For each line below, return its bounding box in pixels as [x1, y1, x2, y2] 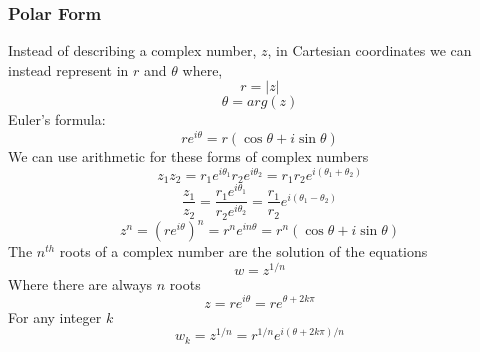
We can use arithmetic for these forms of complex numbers [8, 146, 369, 167]
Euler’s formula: [8, 109, 106, 130]
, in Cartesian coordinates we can [267, 40, 472, 61]
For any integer [8, 306, 102, 327]
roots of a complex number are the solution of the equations [59, 241, 428, 262]
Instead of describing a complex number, [8, 40, 257, 61]
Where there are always [8, 273, 153, 294]
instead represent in [8, 59, 129, 80]
